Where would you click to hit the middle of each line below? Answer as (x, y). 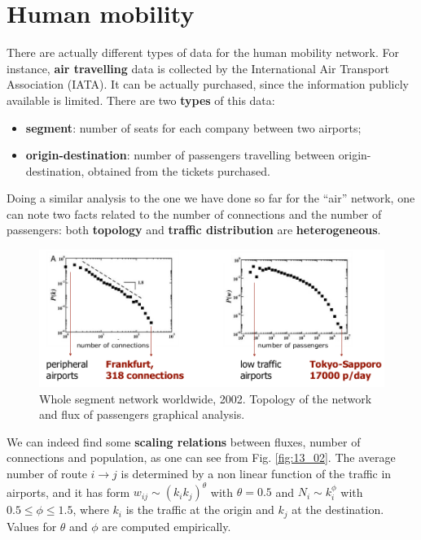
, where (91, 510)
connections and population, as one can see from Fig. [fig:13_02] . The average (201, 457)
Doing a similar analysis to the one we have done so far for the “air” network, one (211, 198)
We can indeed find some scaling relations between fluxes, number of (184, 441)
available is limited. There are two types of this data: (141, 100)
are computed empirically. (167, 526)
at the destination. (338, 510)
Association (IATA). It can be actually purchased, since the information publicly (208, 84)
